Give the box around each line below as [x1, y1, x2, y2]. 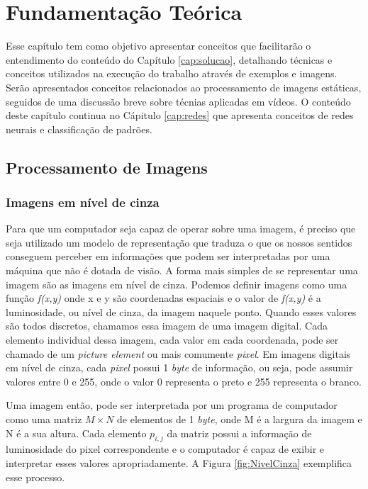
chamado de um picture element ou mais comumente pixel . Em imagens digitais [6, 346, 351, 361]
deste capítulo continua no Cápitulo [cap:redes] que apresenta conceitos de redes [6, 108, 354, 123]
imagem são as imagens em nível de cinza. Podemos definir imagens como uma [6, 276, 347, 291]
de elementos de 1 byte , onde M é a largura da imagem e [117, 412, 362, 426]
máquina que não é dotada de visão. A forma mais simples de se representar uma [6, 263, 358, 278]
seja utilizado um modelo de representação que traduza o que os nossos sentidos [6, 235, 352, 249]
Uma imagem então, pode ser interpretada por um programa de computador [6, 398, 338, 412]
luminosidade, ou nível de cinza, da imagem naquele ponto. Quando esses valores [6, 304, 357, 319]
